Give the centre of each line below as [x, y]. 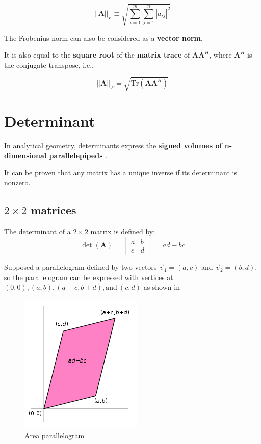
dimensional [25, 155]
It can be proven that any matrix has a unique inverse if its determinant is [121, 172]
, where [220, 55]
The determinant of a [37, 231]
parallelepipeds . [78, 155]
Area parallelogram [55, 435]
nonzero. [17, 182]
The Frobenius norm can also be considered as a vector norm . [103, 37]
